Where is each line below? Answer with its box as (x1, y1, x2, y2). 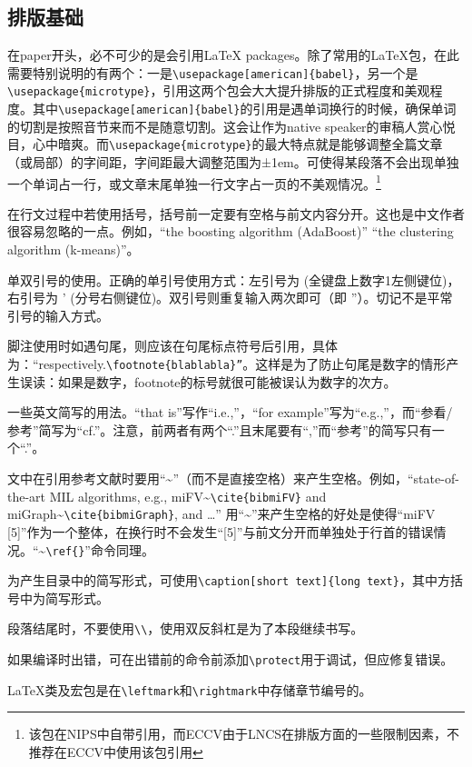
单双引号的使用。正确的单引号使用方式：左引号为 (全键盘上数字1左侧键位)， (7, 270, 460, 289)
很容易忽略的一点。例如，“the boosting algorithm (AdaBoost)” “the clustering (7, 222, 454, 241)
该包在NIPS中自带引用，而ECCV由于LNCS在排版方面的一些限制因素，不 (28, 724, 460, 743)
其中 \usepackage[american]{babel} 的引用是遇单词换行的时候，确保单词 (32, 99, 457, 118)
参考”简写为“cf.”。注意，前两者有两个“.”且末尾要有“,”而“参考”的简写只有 (7, 420, 432, 439)
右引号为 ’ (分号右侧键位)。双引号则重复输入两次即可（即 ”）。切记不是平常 (7, 288, 453, 307)
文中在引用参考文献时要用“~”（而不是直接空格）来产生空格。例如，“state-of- (7, 469, 459, 488)
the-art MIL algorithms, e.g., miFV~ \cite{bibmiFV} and (7, 486, 327, 505)
